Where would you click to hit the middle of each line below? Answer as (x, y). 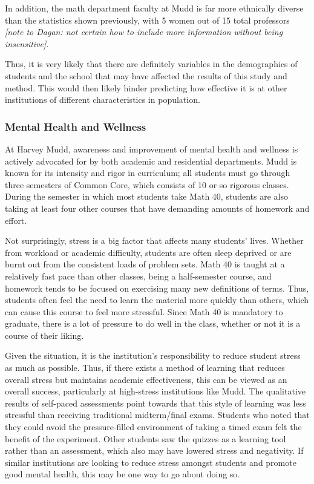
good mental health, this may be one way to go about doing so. (123, 474)
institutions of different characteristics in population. (103, 100)
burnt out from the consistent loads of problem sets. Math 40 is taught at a (145, 264)
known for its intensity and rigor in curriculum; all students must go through (148, 173)
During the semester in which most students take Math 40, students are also (146, 196)
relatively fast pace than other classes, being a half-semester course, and (138, 276)
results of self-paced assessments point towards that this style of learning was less (155, 403)
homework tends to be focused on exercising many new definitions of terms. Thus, (157, 288)
